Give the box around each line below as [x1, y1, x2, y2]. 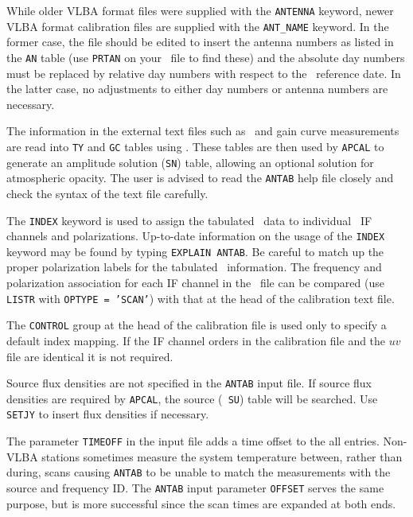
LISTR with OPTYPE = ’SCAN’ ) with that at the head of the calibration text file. [6, 290, 395, 306]
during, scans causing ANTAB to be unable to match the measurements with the [6, 464, 391, 480]
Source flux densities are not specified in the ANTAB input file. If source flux [6, 375, 372, 391]
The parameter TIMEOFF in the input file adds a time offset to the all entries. [6, 433, 380, 449]
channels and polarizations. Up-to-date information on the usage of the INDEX [6, 227, 385, 244]
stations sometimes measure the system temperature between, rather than [41, 448, 403, 465]
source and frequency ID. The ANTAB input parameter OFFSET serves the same [6, 480, 384, 496]
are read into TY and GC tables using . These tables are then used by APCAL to [6, 138, 384, 154]
